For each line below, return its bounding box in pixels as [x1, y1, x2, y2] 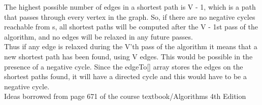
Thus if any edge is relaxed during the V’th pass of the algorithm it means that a [4, 41, 257, 52]
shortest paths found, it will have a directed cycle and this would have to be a [4, 71, 247, 82]
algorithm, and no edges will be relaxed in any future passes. [4, 31, 193, 42]
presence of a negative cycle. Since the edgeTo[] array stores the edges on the [4, 61, 243, 72]
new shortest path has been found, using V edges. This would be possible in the [4, 51, 253, 61]
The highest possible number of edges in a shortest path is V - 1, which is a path [4, 2, 256, 12]
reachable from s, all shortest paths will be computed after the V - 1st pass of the [4, 21, 258, 32]
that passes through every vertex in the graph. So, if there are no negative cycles [4, 11, 255, 22]
